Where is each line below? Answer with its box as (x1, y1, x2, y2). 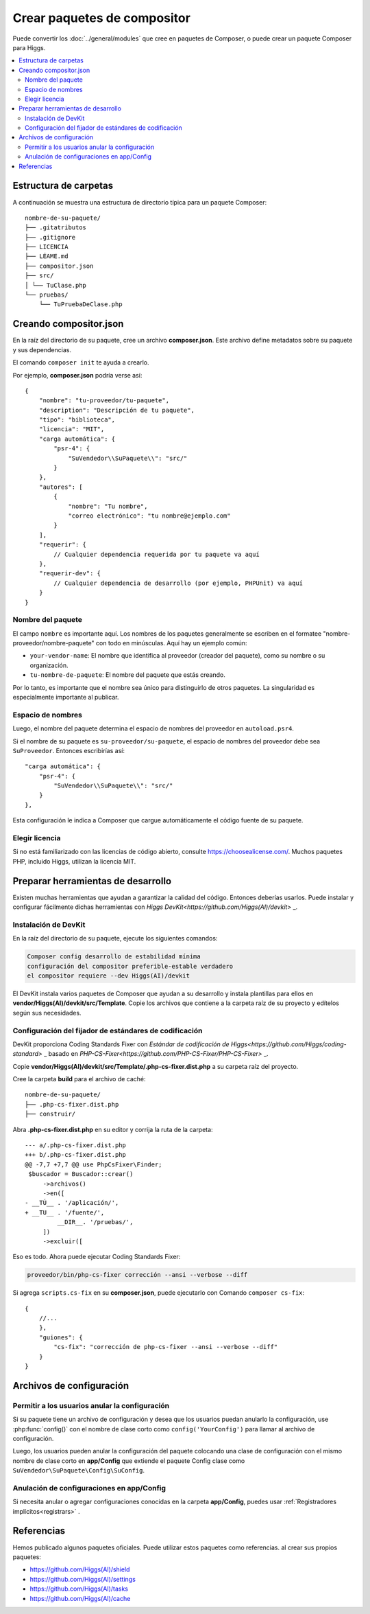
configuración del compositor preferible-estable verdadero (27, 962, 234, 970)
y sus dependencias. (12, 345, 72, 354)
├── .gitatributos (25, 224, 87, 231)
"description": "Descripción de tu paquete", (38, 406, 195, 414)
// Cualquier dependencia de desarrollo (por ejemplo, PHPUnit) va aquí (53, 579, 304, 587)
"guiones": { (38, 1333, 83, 1341)
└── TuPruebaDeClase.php (38, 301, 123, 308)
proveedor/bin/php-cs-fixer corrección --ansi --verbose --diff (27, 1271, 248, 1279)
